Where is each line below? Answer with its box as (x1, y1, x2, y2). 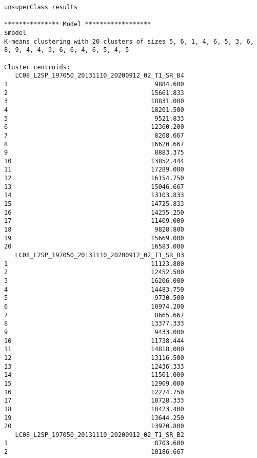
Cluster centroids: (4, 63, 70, 71)
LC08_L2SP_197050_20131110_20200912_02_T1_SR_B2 (15, 431, 184, 438)
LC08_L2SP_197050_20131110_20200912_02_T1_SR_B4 (15, 72, 184, 80)
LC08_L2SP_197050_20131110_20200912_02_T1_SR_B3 (15, 252, 184, 259)
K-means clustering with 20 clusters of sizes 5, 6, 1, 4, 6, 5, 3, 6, (4, 37, 254, 45)
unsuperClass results (4, 4, 78, 11)
